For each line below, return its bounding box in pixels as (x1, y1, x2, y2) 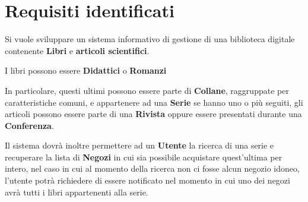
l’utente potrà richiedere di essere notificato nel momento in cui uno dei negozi (5, 174, 290, 187)
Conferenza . (5, 119, 54, 131)
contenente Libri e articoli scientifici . (5, 44, 150, 56)
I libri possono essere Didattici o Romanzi (5, 64, 167, 77)
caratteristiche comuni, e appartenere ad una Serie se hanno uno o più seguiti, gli (5, 96, 303, 108)
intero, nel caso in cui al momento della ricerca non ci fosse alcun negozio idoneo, (5, 162, 300, 175)
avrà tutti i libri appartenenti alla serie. (5, 185, 148, 198)
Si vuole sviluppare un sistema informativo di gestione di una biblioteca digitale (5, 33, 295, 45)
